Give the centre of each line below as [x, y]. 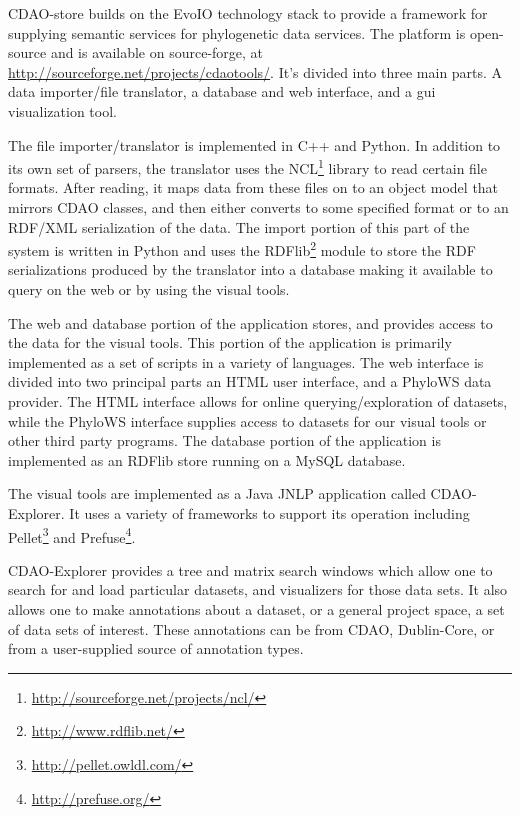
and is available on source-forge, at [157, 52]
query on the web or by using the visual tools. [149, 289]
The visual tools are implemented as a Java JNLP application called [217, 493]
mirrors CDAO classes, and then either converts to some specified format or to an [258, 207]
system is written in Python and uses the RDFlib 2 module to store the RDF [242, 248]
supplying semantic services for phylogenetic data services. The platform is [237, 32]
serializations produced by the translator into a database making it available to [250, 269]
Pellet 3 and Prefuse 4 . [72, 535]
